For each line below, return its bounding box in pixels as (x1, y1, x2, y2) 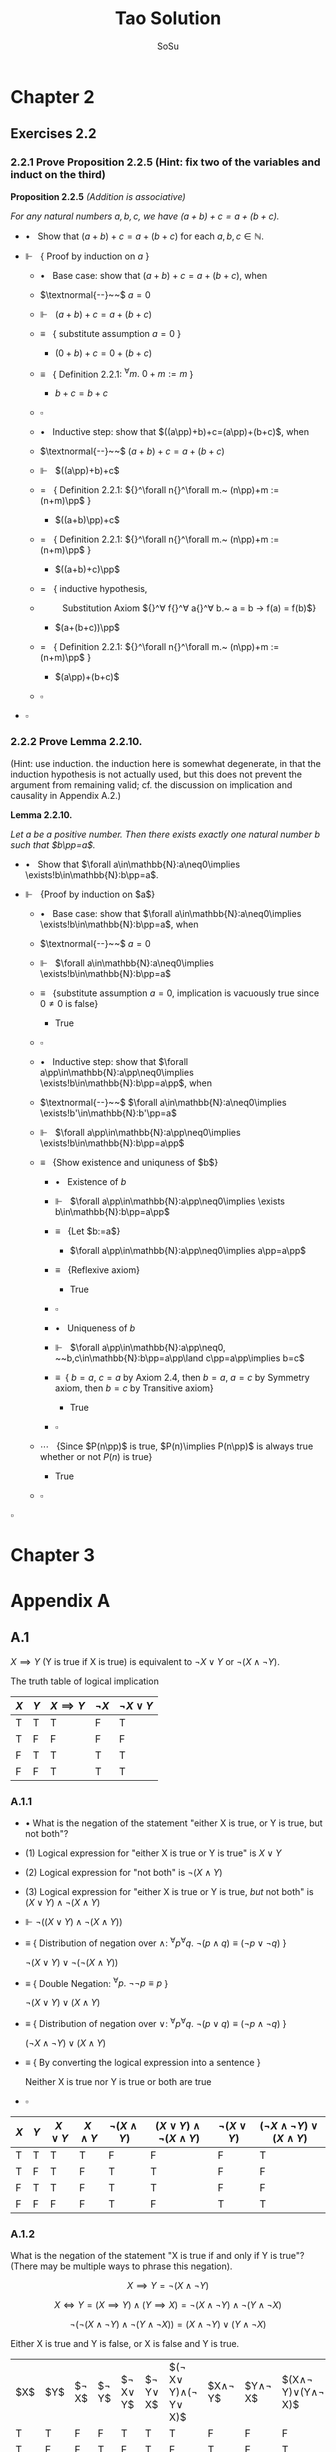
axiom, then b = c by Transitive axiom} (54, 1382, 215, 1394)
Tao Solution (114, 7, 222, 30)
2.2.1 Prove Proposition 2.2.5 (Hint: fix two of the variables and (10, 155, 321, 169)
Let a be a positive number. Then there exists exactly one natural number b (10, 828, 321, 840)
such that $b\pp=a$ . (10, 838, 96, 851)
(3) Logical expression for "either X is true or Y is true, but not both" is (24, 1886, 314, 1898)
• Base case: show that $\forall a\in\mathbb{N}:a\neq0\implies (39, 907, 302, 919)
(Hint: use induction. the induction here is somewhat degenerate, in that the (10, 757, 322, 769)
